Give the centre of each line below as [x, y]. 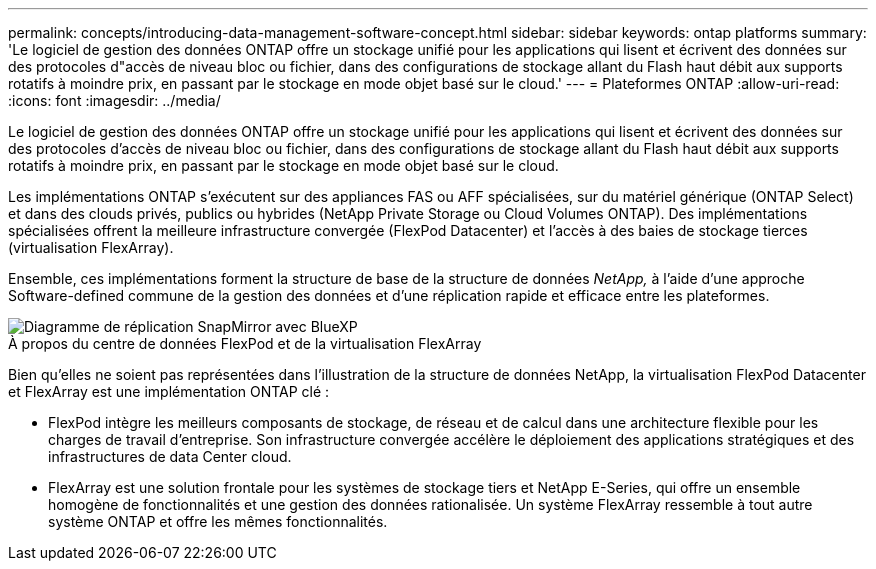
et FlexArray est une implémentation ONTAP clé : [169, 391]
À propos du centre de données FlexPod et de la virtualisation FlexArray [245, 343]
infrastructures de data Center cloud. [170, 456]
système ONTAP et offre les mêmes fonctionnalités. [218, 521]
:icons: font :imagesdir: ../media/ [114, 100]
